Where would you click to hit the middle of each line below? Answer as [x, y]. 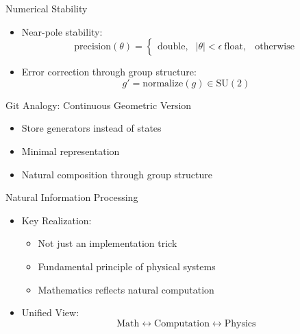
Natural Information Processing [72, 197]
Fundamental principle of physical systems [127, 266]
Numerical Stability [47, 8]
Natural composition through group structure [117, 174]
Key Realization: [57, 220]
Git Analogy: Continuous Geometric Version [99, 105]
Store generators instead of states [91, 128]
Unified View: [50, 312]
